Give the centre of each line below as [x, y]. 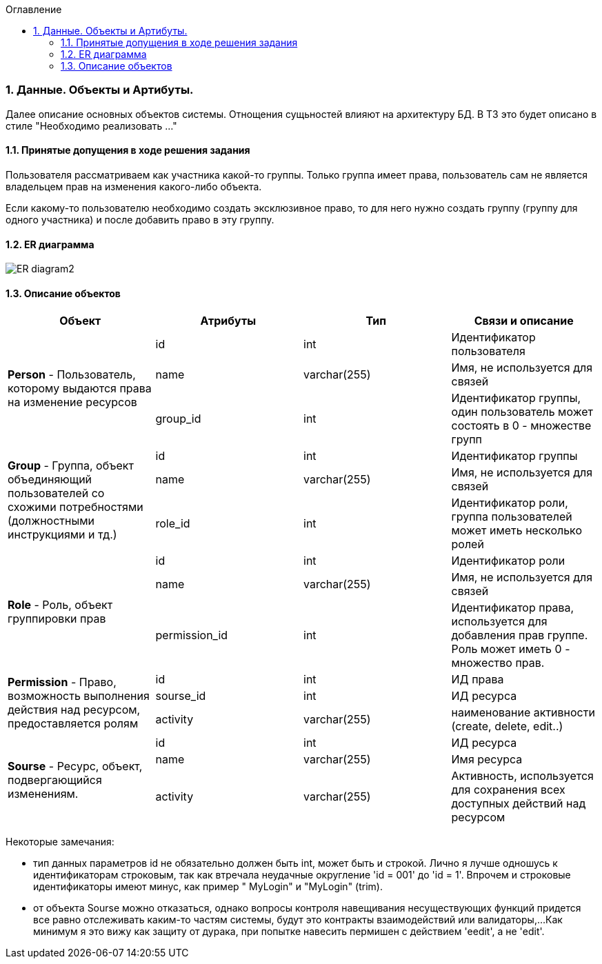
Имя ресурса [487, 760]
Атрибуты [228, 321]
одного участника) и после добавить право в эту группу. [140, 219]
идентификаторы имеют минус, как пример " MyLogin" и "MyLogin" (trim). [208, 887]
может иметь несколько [517, 531]
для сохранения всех [508, 790]
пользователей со [56, 493]
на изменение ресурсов [72, 402]
